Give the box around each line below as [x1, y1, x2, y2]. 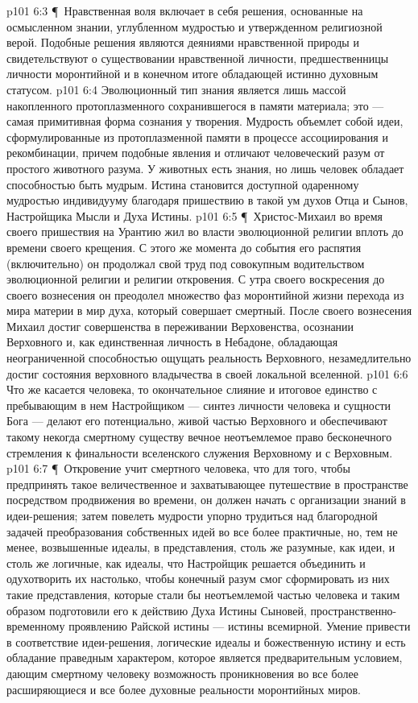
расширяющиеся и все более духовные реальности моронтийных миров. [6, 680, 361, 697]
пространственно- [310, 602, 397, 618]
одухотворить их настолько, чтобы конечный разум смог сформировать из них [6, 570, 390, 587]
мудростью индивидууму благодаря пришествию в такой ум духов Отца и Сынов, [6, 192, 408, 209]
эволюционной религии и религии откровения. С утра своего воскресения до [6, 271, 385, 287]
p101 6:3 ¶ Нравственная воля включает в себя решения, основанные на [6, 2, 363, 19]
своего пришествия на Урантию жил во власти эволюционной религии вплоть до [6, 223, 404, 240]
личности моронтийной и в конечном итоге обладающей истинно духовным [6, 65, 379, 82]
